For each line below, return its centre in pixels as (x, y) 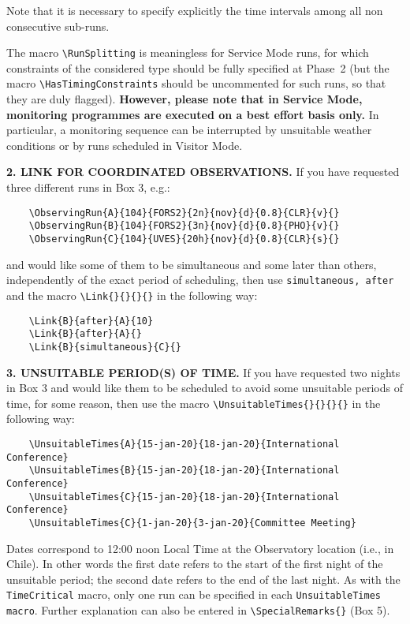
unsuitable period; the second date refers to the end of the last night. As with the (203, 579)
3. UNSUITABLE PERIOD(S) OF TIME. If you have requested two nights (203, 372)
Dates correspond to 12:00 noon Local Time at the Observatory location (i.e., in (200, 548)
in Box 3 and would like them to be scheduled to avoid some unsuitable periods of (205, 388)
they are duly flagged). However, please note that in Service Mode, (184, 99)
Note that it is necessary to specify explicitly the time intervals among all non (195, 10)
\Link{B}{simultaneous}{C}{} (105, 347)
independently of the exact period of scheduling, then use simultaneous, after (200, 280)
